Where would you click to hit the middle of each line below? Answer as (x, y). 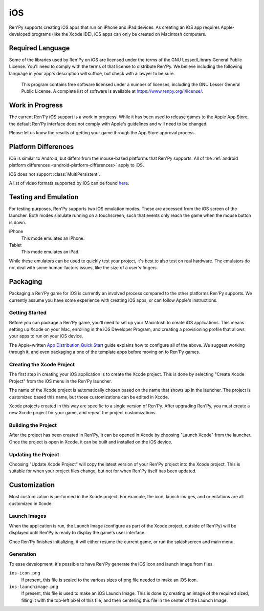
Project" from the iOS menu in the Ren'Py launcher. (61, 381)
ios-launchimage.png (34, 587)
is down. (18, 222)
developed (20, 34)
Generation (23, 554)
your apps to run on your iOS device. (46, 336)
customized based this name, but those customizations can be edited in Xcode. (89, 397)
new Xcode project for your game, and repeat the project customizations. (83, 413)
